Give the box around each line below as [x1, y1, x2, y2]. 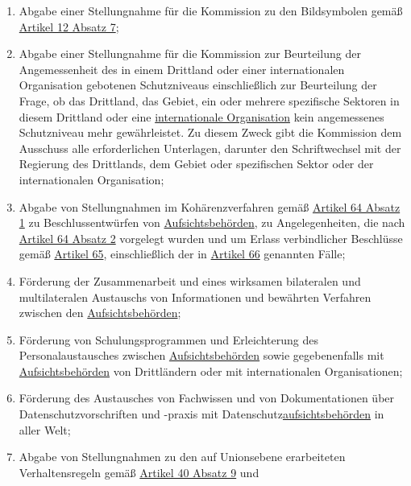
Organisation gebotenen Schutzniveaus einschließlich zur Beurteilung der [19, 76, 377, 93]
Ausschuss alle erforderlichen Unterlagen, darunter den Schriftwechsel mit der [19, 139, 401, 156]
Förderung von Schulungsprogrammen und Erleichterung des [19, 331, 318, 348]
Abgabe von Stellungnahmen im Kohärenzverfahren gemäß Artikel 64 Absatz [19, 198, 401, 215]
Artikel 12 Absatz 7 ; [19, 18, 119, 35]
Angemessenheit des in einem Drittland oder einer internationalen [19, 60, 345, 77]
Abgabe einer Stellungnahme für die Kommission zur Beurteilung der [19, 45, 361, 62]
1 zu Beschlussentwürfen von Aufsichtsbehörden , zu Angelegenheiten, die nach [19, 214, 405, 231]
